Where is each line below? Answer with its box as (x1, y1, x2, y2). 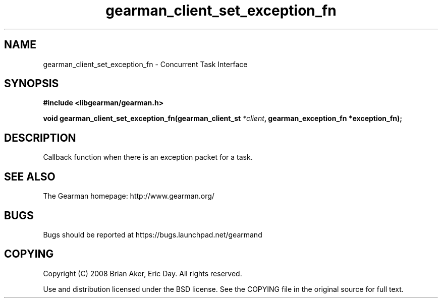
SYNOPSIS (4, 77, 59, 90)
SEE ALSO (4, 170, 56, 183)
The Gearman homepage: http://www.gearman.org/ (43, 192, 214, 201)
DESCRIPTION (4, 131, 76, 144)
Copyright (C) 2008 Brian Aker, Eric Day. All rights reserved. (43, 269, 242, 278)
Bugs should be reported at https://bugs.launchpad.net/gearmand (43, 230, 262, 239)
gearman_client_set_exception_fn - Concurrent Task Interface (43, 59, 248, 69)
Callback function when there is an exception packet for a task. (43, 153, 253, 162)
